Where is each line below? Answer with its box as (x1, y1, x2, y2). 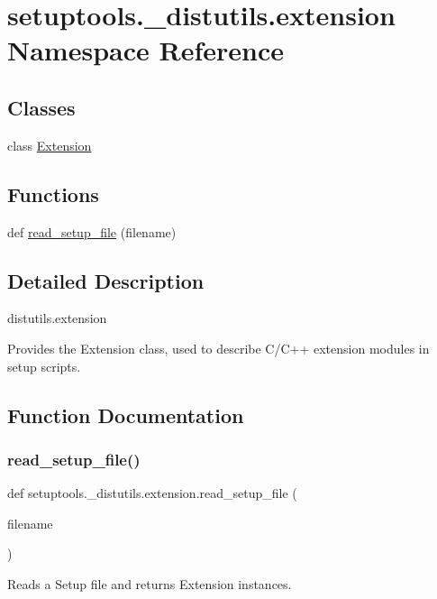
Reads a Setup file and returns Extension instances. (7, 574, 292, 593)
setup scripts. (7, 356, 81, 375)
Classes (7, 93, 76, 121)
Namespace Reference (7, 32, 284, 69)
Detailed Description (7, 266, 205, 294)
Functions (7, 180, 99, 207)
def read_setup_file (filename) (7, 222, 177, 241)
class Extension (7, 135, 92, 154)
